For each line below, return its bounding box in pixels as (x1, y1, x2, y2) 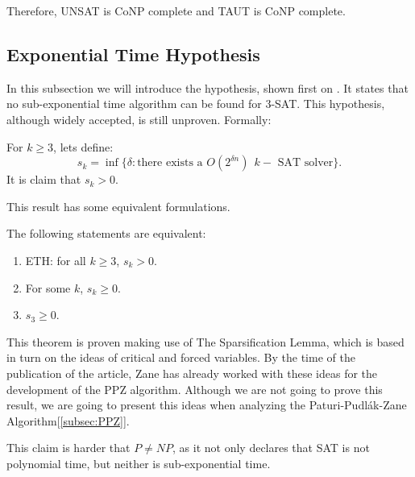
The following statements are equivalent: (6, 225, 206, 242)
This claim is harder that (6, 439, 131, 456)
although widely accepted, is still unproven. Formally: (6, 110, 272, 127)
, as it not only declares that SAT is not (172, 439, 370, 456)
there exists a (137, 157, 203, 169)
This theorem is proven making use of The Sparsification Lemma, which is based (6, 333, 405, 350)
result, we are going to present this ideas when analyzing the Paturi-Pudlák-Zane (6, 396, 407, 413)
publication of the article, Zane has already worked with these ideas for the (6, 364, 378, 381)
